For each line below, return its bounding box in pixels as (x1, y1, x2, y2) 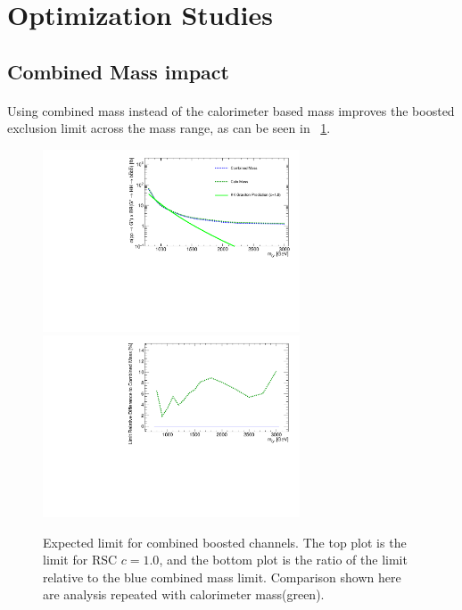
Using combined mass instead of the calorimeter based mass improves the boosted (7, 101, 455, 120)
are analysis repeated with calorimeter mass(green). (43, 585, 325, 604)
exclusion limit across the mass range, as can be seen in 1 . (7, 119, 331, 137)
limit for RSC (43, 550, 118, 569)
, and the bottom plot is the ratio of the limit (159, 550, 408, 569)
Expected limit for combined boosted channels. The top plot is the (43, 532, 407, 551)
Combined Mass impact (7, 57, 229, 85)
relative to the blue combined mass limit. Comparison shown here (43, 567, 401, 586)
